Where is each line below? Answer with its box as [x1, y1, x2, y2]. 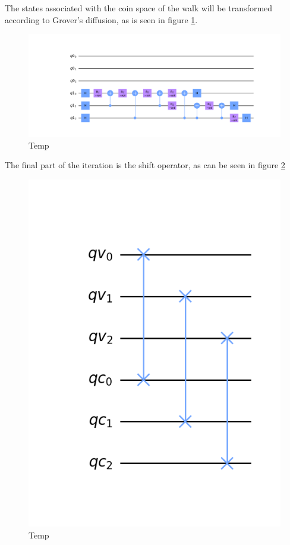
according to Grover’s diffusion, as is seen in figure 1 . [5, 13, 198, 26]
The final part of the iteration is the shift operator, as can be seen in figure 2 [5, 159, 285, 171]
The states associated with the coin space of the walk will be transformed [5, 2, 273, 14]
